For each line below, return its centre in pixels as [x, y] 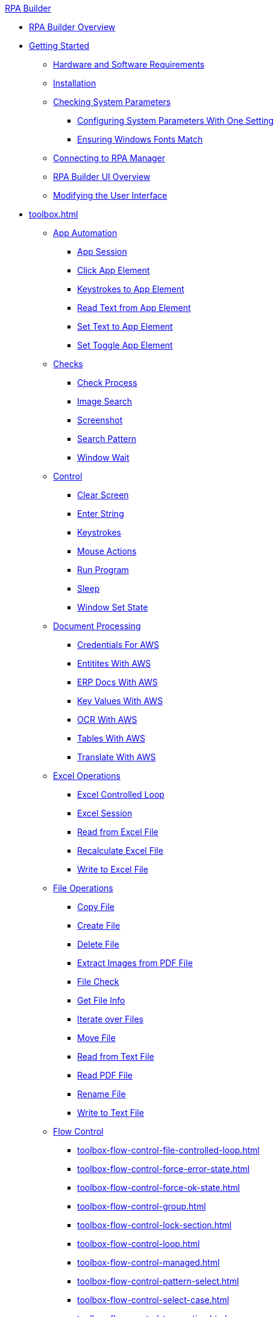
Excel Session [105, 813]
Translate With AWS [117, 757]
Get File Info [101, 1000]
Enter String [101, 514]
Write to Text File [111, 1113]
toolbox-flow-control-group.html [142, 1206]
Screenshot [100, 420]
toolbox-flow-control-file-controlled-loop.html [168, 1150]
